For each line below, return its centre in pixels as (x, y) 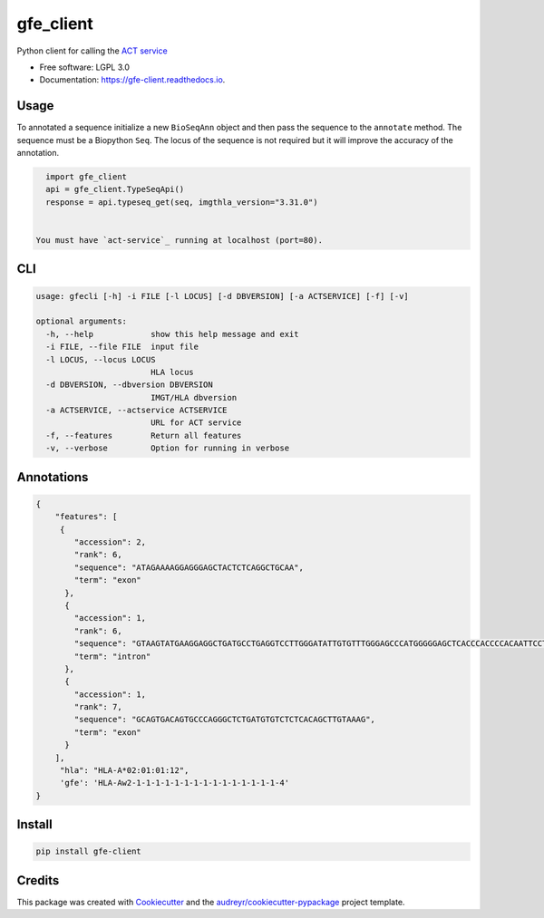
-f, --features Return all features (144, 435)
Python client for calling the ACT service (92, 51)
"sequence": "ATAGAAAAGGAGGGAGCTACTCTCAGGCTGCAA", (189, 567)
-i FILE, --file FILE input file (122, 347)
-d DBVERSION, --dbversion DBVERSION (129, 385)
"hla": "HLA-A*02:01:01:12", (124, 771)
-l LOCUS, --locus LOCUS (101, 359)
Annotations (53, 477)
